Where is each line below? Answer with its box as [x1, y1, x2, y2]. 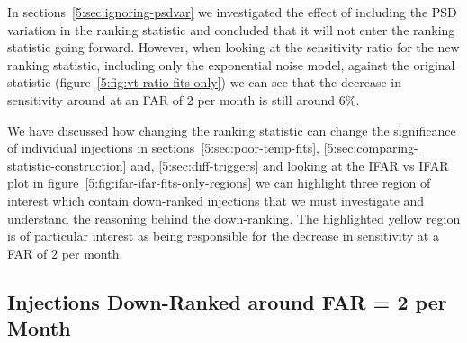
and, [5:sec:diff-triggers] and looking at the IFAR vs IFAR [130, 155, 449, 174]
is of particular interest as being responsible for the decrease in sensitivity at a [7, 226, 439, 245]
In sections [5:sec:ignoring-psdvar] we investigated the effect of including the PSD [7, 3, 457, 21]
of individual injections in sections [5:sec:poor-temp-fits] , [7, 138, 319, 157]
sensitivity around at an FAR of [7, 90, 184, 109]
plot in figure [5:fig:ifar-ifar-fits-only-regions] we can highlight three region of [7, 173, 431, 192]
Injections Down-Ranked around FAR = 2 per [7, 287, 447, 315]
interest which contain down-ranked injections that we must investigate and [7, 190, 425, 209]
